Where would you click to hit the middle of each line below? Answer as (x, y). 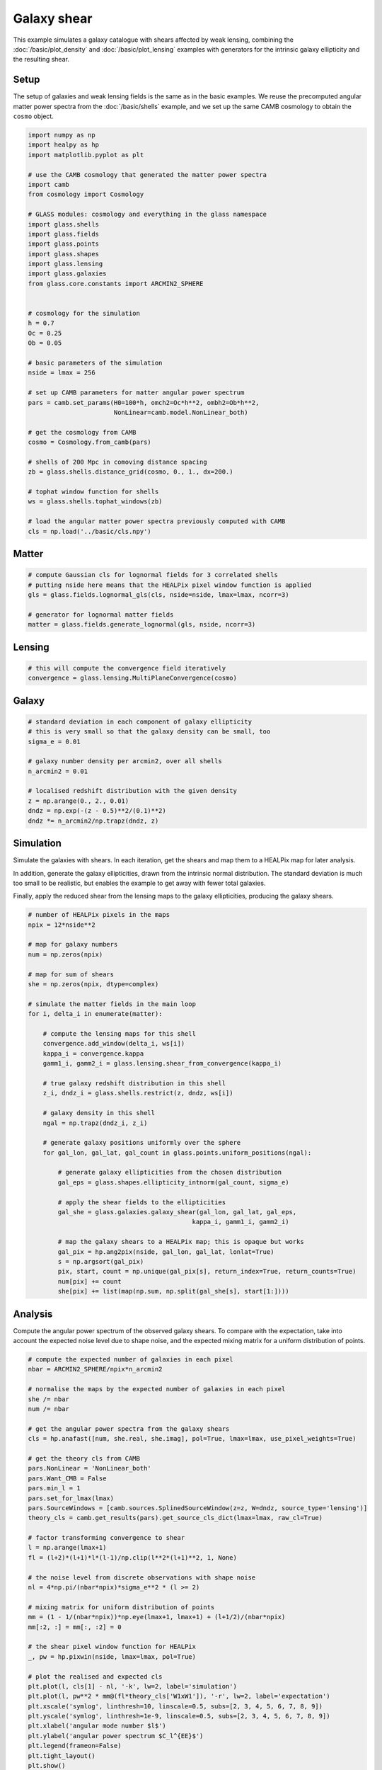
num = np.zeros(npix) (65, 954)
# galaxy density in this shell (99, 1113)
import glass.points (63, 244)
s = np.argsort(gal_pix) (101, 1261)
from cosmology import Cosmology (86, 194)
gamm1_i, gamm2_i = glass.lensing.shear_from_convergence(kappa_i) (162, 1063)
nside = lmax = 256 (62, 373)
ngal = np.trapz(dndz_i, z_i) (95, 1123)
